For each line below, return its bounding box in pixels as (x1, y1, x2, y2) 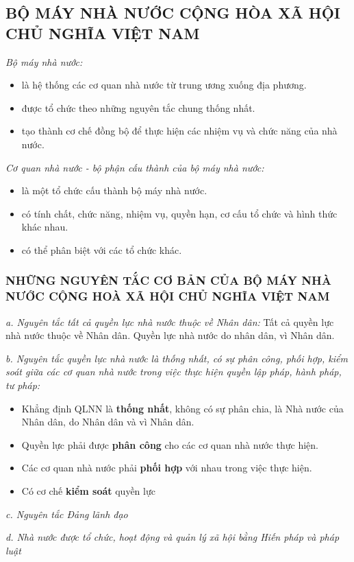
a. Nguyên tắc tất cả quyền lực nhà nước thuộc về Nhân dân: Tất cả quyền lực (5, 314, 334, 329)
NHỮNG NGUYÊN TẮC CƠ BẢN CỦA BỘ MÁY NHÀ (5, 272, 331, 289)
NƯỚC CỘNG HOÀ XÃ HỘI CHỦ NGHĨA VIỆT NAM (5, 288, 330, 305)
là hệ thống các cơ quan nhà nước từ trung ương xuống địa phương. (21, 78, 307, 92)
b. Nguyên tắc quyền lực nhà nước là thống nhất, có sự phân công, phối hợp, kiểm (5, 351, 348, 365)
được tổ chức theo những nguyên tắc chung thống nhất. (21, 100, 255, 115)
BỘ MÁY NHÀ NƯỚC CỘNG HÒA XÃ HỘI (5, 2, 340, 23)
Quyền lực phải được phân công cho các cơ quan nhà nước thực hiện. (21, 437, 318, 452)
